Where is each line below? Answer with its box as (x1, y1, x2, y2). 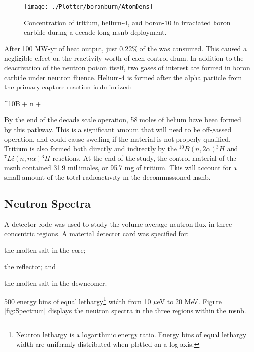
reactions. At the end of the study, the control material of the (52, 153, 236, 163)
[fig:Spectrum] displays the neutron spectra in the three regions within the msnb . (4, 305, 246, 315)
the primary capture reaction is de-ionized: (4, 82, 132, 92)
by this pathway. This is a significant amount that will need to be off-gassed (4, 124, 232, 134)
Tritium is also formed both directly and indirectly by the (4, 143, 177, 154)
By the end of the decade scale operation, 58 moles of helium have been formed (4, 114, 241, 125)
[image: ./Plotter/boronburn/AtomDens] (24, 3, 153, 10)
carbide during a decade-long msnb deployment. (24, 27, 167, 37)
